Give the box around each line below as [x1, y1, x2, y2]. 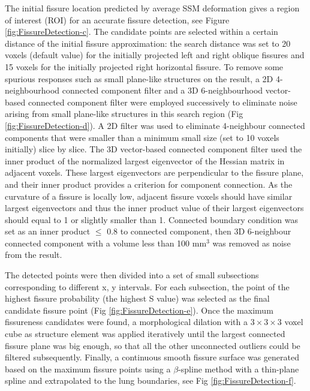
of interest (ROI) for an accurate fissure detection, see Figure [5, 13, 230, 26]
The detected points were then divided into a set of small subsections [5, 269, 259, 281]
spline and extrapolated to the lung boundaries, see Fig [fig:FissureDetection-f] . [5, 374, 296, 387]
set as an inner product [5, 225, 91, 237]
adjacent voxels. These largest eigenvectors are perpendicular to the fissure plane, [5, 166, 304, 179]
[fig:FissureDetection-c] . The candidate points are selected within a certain [5, 25, 278, 38]
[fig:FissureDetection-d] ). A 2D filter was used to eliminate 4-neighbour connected [5, 119, 305, 131]
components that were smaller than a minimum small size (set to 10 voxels [5, 131, 279, 143]
